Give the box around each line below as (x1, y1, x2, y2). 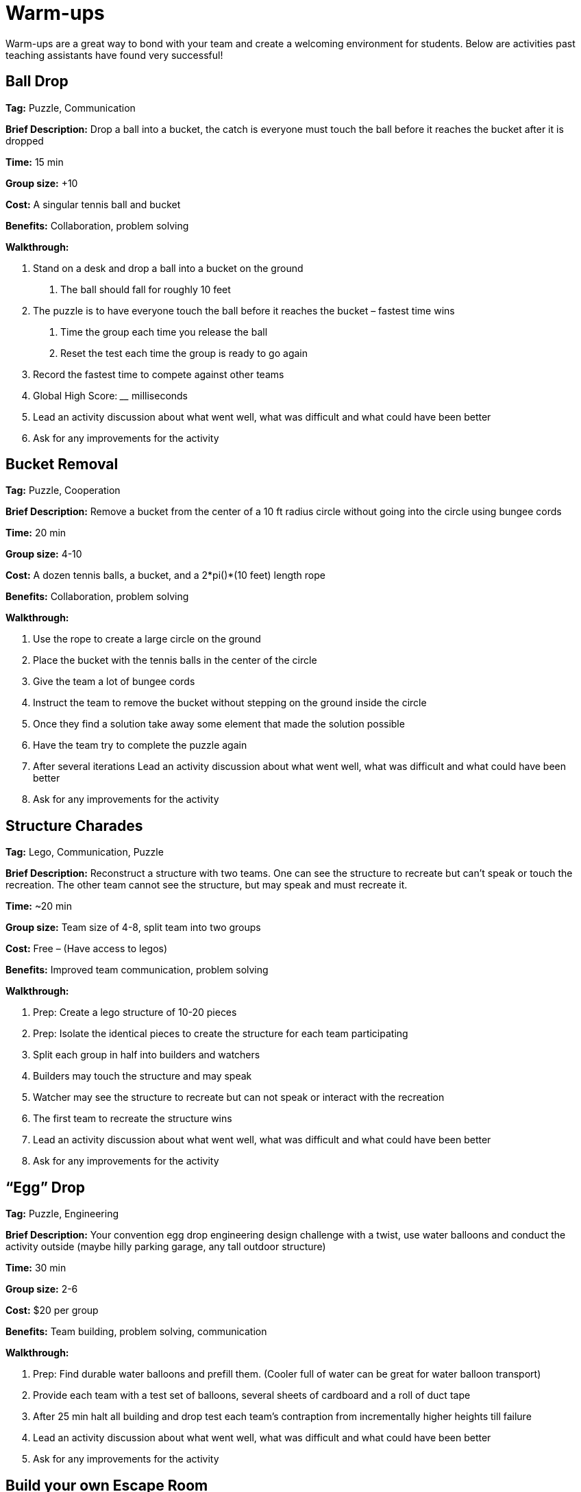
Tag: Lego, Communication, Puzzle (5, 846, 164, 858)
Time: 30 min (5, 1262, 66, 1274)
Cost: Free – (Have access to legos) (5, 943, 168, 955)
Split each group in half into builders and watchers (33, 1049, 260, 1061)
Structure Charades (5, 817, 143, 834)
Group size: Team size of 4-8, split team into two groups (5, 921, 261, 934)
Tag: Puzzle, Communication (5, 101, 136, 114)
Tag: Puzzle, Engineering (5, 1208, 119, 1220)
